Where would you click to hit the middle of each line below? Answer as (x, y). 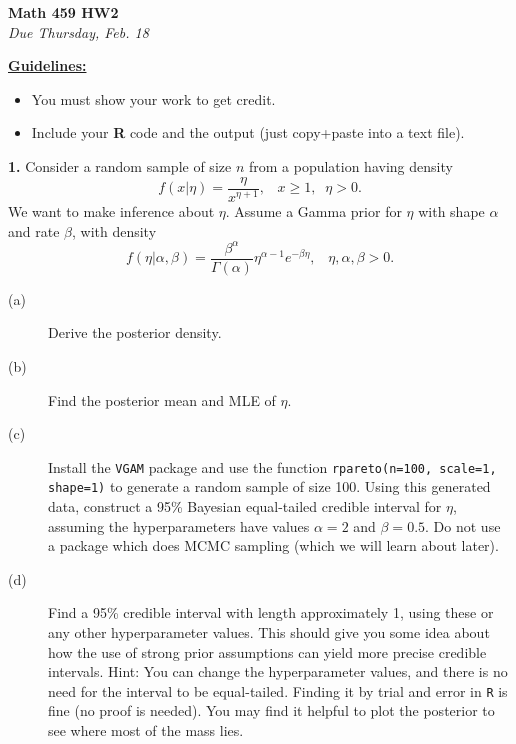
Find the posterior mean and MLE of (162, 399)
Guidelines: (47, 65)
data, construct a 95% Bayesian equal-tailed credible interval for (245, 506)
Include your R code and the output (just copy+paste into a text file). (248, 132)
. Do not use (463, 525)
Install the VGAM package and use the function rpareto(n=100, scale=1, (272, 466)
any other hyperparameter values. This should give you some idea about (269, 631)
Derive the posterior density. (135, 332)
